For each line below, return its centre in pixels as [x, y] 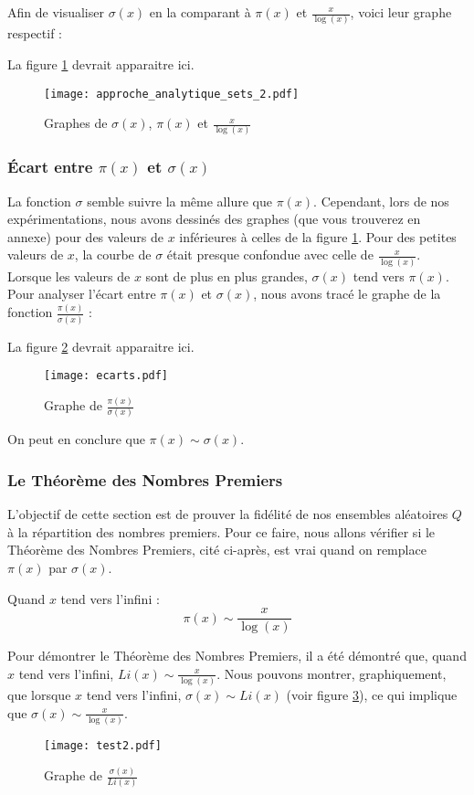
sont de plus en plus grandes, [226, 276]
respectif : [35, 33]
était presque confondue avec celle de [270, 254]
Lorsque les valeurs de [69, 276]
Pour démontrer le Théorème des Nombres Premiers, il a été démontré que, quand [237, 656]
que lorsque [39, 695]
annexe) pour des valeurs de [85, 236]
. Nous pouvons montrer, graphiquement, [332, 673]
